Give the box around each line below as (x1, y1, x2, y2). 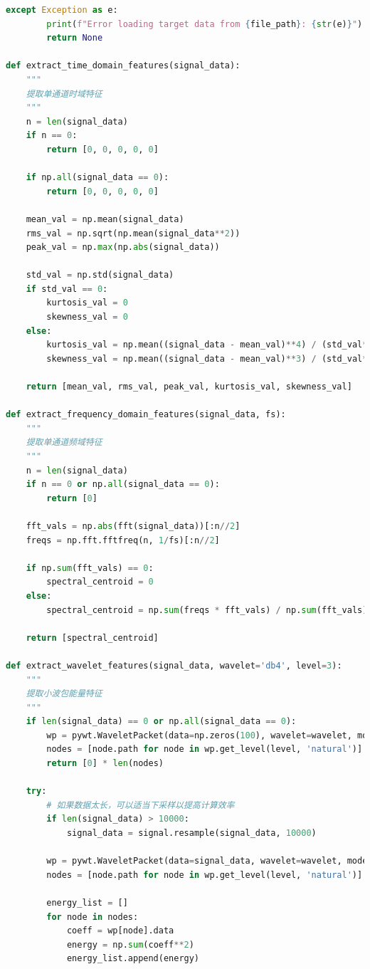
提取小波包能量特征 (26, 688, 102, 699)
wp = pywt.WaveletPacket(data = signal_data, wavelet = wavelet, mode (46, 856, 368, 866)
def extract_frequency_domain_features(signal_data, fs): (6, 409, 286, 420)
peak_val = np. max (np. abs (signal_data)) (26, 242, 220, 253)
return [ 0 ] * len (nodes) (46, 758, 164, 769)
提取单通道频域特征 (26, 437, 102, 448)
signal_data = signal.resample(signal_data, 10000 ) (66, 828, 317, 839)
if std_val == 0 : (26, 283, 108, 294)
